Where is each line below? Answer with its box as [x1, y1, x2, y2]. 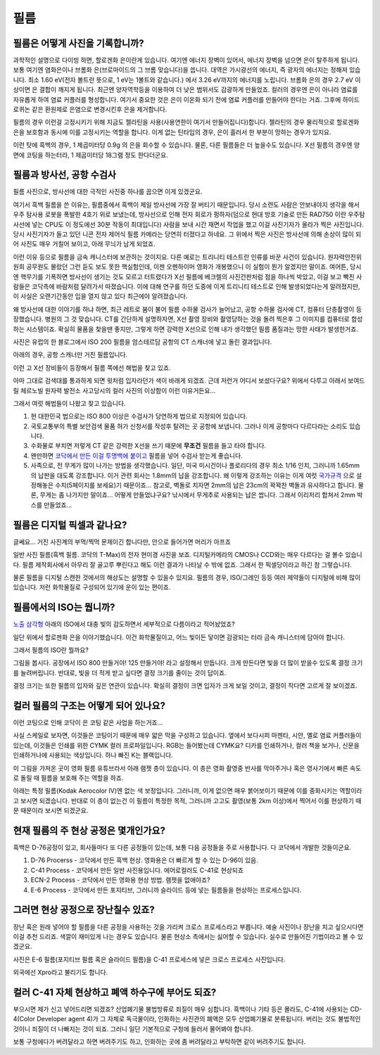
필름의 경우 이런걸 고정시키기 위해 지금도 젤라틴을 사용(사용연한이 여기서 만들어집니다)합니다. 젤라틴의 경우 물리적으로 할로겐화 [13, 118, 360, 127]
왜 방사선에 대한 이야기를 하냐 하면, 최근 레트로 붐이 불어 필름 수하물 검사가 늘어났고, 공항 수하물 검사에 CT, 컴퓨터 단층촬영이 [13, 305, 355, 313]
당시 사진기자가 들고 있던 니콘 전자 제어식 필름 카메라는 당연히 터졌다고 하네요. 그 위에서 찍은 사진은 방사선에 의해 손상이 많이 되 [13, 230, 362, 238]
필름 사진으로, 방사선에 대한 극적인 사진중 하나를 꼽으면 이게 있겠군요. [13, 187, 203, 196]
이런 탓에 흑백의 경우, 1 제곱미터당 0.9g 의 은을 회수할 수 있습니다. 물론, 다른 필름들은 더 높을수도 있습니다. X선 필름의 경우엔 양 [13, 141, 360, 149]
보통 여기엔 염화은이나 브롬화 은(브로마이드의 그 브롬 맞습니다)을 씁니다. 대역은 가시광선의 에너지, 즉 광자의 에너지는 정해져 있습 [13, 65, 361, 74]
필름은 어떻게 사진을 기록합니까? [13, 37, 144, 49]
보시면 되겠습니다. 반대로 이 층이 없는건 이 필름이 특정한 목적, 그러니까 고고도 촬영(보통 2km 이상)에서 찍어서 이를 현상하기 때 [20, 796, 362, 805]
